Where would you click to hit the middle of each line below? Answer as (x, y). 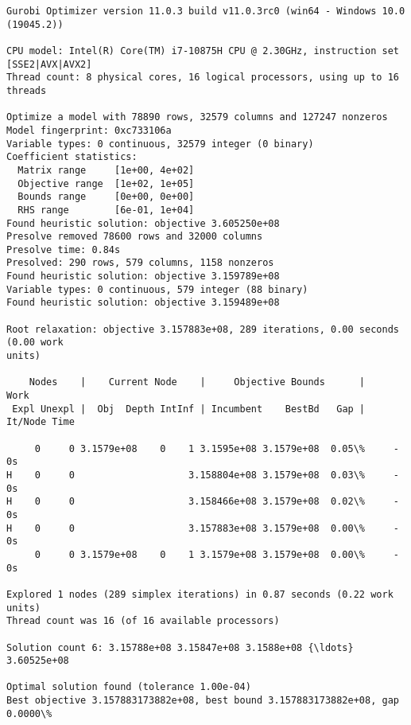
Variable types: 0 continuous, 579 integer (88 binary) (157, 289)
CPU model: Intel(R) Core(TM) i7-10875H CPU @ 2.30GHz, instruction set (203, 51)
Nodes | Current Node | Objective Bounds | (197, 382)
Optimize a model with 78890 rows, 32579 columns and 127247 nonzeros (197, 117)
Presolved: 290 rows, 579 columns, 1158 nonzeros (140, 263)
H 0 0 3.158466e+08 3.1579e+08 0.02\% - (203, 502)
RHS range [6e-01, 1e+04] (106, 210)
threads (27, 90)
